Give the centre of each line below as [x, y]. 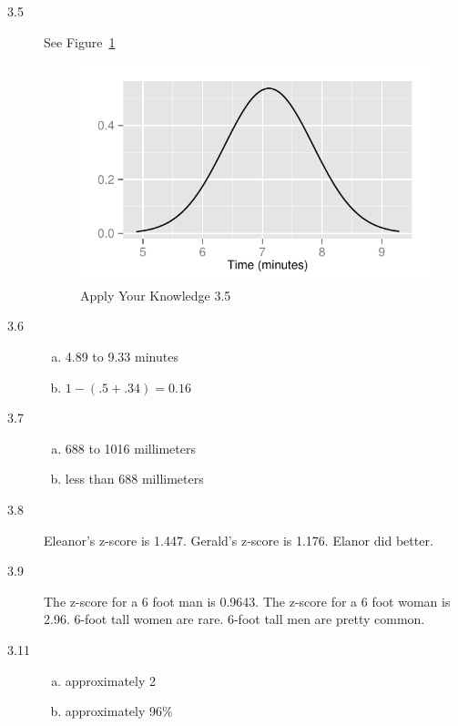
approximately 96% [119, 711]
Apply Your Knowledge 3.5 [156, 295]
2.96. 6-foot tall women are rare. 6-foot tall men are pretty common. [234, 619]
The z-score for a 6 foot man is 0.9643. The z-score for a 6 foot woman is [247, 601]
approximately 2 [111, 680]
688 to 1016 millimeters [131, 448]
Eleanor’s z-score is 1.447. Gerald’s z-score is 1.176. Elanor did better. [239, 540]
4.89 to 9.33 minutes [122, 356]
